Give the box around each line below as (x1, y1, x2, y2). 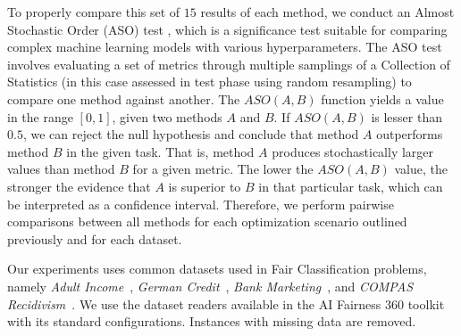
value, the (394, 160, 448, 178)
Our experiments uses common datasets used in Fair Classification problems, (7, 259, 427, 278)
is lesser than (371, 107, 443, 126)
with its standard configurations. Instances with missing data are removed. (7, 312, 416, 331)
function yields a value (321, 89, 444, 108)
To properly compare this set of (7, 3, 180, 20)
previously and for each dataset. (7, 229, 182, 248)
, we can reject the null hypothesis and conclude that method (22, 125, 359, 143)
